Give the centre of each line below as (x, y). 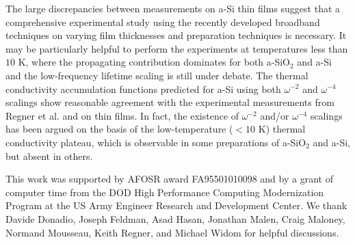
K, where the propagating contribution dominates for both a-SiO (154, 62)
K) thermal (282, 129)
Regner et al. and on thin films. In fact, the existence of (122, 115)
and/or (275, 115)
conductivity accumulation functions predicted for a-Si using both (143, 89)
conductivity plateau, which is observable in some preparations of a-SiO (156, 142)
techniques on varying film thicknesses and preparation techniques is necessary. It (176, 35)
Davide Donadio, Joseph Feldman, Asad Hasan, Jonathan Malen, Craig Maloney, (175, 218)
